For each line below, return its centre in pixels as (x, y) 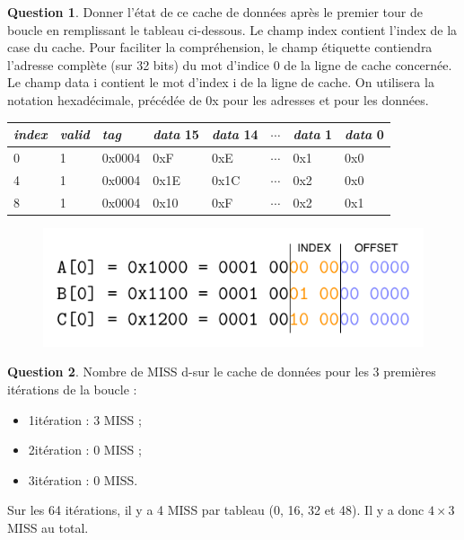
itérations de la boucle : (72, 389)
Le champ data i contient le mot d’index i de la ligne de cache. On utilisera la (221, 82)
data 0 (364, 134)
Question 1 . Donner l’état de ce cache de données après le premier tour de (215, 12)
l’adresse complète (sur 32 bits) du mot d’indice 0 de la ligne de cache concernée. (230, 64)
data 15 (176, 134)
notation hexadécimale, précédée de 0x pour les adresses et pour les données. (218, 99)
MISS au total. (48, 527)
